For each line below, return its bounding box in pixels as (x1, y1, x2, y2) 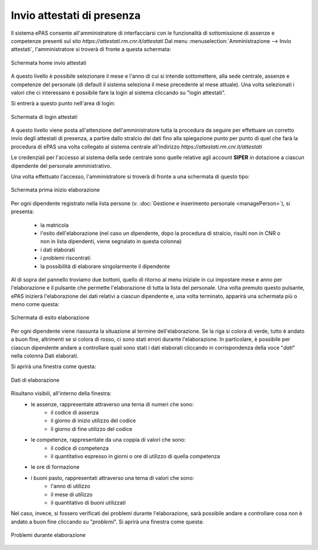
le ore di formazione (31, 463, 79, 471)
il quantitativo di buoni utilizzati (51, 499, 126, 506)
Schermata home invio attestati (11, 59, 87, 66)
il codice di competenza (51, 445, 109, 452)
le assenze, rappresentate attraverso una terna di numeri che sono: (31, 400, 194, 407)
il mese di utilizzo (51, 491, 93, 498)
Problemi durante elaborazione (11, 532, 86, 539)
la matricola (40, 221, 69, 228)
